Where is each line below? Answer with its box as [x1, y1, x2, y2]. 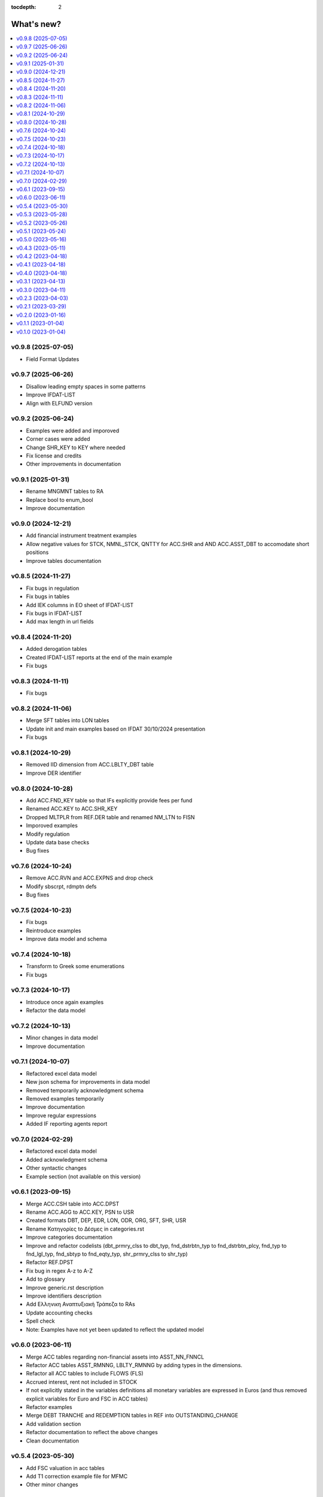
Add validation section [26, 1420, 81, 1428]
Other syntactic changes [26, 1165, 87, 1172]
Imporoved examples [26, 822, 78, 829]
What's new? [11, 19, 62, 29]
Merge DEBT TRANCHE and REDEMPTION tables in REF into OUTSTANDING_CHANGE [26, 1412, 239, 1419]
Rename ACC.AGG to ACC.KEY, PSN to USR [26, 1208, 134, 1216]
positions [26, 549, 49, 556]
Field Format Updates [26, 355, 80, 362]
